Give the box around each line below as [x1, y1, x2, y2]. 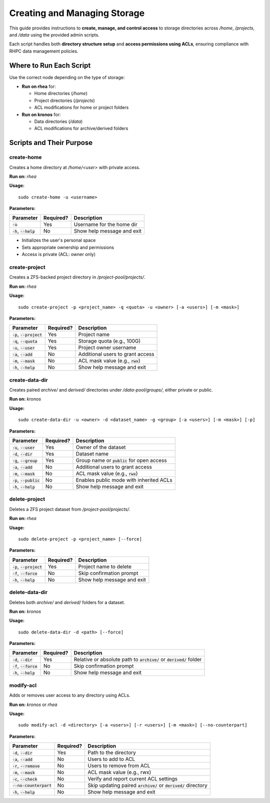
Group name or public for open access [75, 457, 167, 464]
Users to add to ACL [87, 755, 135, 762]
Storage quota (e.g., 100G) [78, 337, 141, 344]
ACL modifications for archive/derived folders [34, 125, 128, 131]
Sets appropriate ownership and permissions [21, 244, 114, 250]
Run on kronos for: [21, 111, 61, 117]
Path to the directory [87, 749, 136, 756]
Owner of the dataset [75, 444, 126, 451]
